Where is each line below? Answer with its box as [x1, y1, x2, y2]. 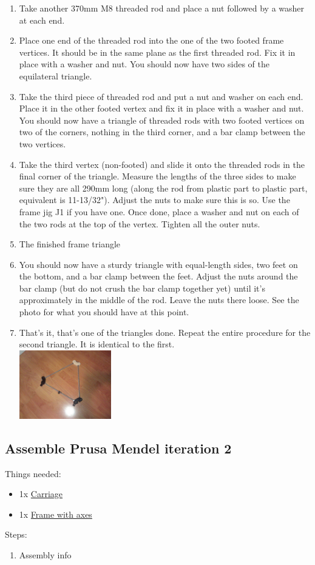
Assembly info [19, 548, 72, 561]
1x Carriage [19, 487, 63, 500]
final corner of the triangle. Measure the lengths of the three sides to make [19, 170, 296, 182]
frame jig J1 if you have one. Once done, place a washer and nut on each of [19, 205, 299, 218]
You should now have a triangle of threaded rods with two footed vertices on [19, 113, 305, 126]
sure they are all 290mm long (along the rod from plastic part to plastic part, [19, 181, 308, 194]
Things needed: [5, 467, 61, 480]
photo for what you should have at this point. [19, 306, 189, 318]
